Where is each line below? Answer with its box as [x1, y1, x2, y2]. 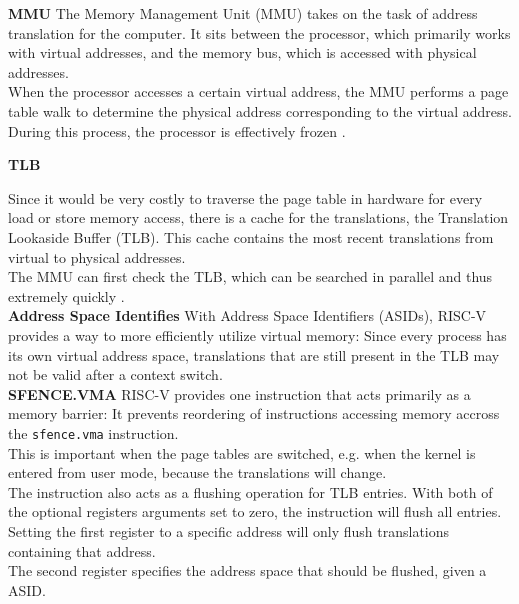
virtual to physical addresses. [8, 246, 186, 267]
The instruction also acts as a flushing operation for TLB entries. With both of [8, 481, 493, 502]
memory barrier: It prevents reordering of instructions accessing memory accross [8, 403, 500, 424]
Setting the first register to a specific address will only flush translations [8, 520, 450, 541]
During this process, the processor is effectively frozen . [8, 120, 346, 141]
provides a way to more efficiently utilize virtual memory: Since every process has [8, 324, 507, 345]
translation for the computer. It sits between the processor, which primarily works [8, 22, 511, 43]
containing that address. [8, 540, 156, 561]
